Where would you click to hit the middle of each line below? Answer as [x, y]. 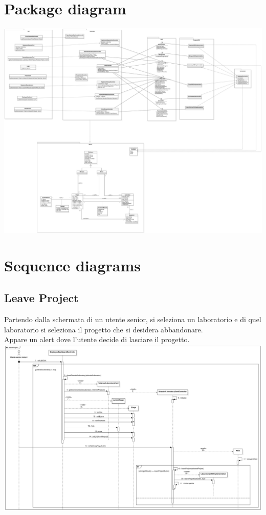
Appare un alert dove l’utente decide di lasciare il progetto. [97, 339]
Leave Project [41, 298]
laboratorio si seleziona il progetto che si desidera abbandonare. [104, 329]
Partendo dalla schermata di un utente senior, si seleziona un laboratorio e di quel [133, 319]
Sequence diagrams [73, 265]
